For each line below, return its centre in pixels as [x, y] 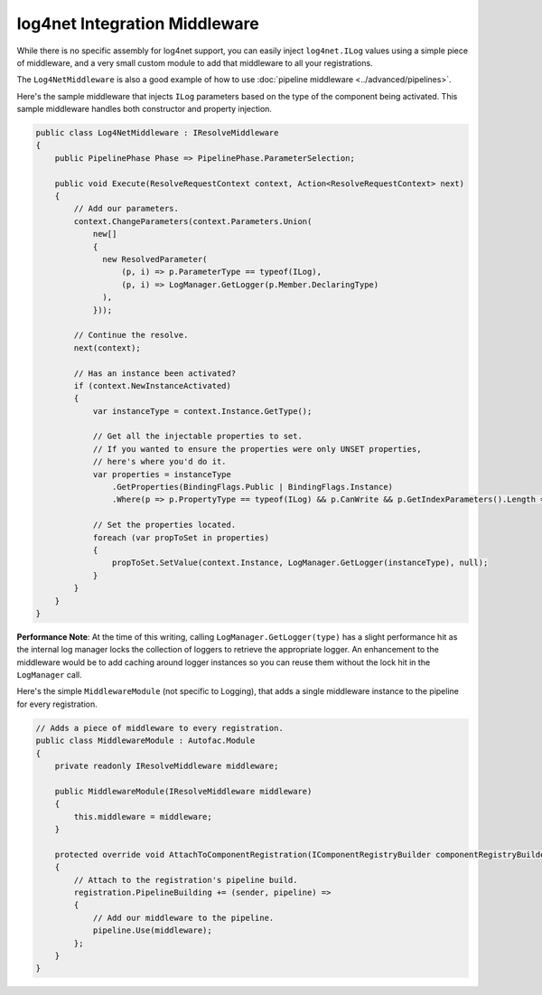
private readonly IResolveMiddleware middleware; [167, 766]
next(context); [107, 347]
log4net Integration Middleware [138, 23]
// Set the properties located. [164, 525]
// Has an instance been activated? [155, 373]
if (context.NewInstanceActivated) [153, 385]
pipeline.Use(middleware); [152, 930]
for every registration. [57, 704]
